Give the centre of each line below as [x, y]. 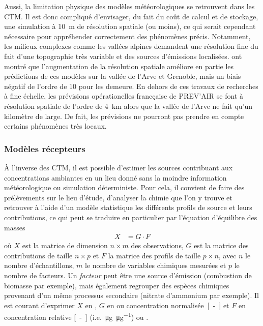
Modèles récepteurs [45, 148]
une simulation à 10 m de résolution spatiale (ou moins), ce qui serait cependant [130, 26]
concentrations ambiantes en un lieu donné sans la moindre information [115, 177]
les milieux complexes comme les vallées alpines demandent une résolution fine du [131, 46]
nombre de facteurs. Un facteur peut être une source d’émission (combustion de [128, 275]
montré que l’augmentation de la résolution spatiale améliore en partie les [119, 66]
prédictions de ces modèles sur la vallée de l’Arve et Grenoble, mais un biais [123, 76]
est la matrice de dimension [65, 245]
